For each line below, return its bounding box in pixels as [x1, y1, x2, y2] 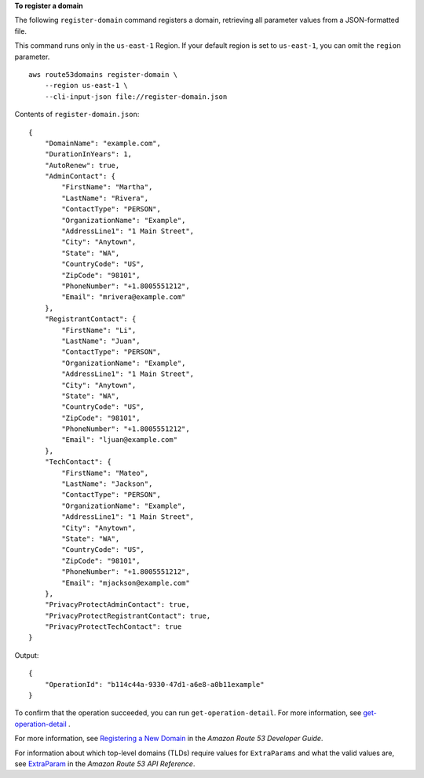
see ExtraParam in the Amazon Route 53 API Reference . [14, 759, 196, 769]
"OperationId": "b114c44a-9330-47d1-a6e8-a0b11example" [44, 680, 265, 689]
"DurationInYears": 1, [44, 150, 133, 159]
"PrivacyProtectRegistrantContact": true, [44, 611, 211, 620]
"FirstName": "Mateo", [61, 468, 149, 477]
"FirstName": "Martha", [61, 183, 153, 192]
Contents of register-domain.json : [14, 110, 140, 119]
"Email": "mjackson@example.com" [61, 578, 190, 587]
